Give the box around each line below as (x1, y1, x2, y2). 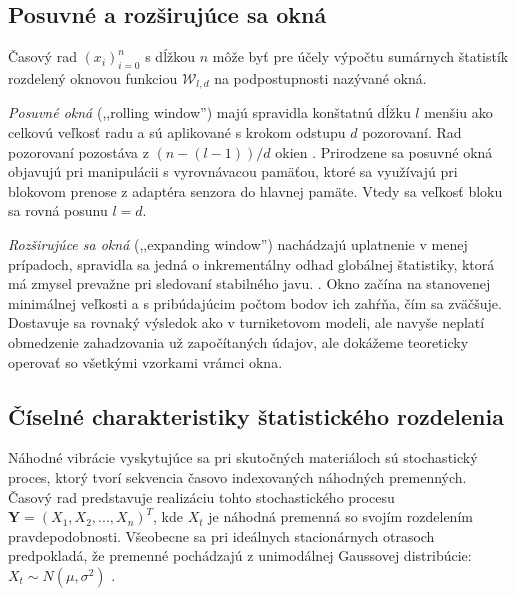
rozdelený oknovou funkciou (8, 68, 178, 88)
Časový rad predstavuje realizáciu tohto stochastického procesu (8, 486, 395, 507)
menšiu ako (424, 102, 493, 123)
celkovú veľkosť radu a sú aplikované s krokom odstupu (8, 122, 346, 143)
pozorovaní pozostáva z (8, 141, 149, 162)
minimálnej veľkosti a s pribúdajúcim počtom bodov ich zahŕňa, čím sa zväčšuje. (8, 292, 502, 313)
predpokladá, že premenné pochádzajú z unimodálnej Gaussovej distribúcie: (8, 545, 472, 566)
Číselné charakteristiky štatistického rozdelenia (8, 400, 504, 431)
